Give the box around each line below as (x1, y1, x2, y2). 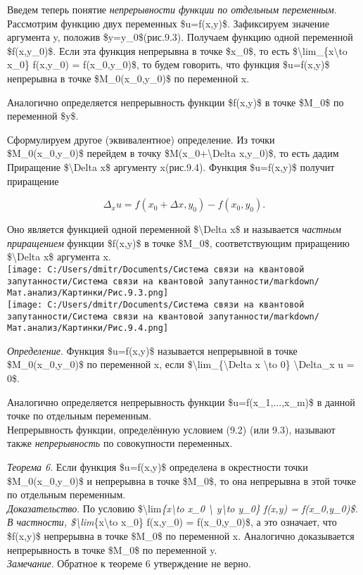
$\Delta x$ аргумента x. (7, 249, 111, 264)
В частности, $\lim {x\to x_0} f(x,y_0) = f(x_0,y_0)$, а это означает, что (7, 514, 337, 529)
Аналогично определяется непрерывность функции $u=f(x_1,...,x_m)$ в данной (7, 394, 355, 409)
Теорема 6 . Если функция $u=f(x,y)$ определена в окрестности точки (7, 460, 308, 474)
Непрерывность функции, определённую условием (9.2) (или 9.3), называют (7, 422, 336, 436)
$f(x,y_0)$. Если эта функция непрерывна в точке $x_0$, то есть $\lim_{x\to (7, 43, 348, 58)
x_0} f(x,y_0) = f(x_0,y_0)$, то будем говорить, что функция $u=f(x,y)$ (7, 57, 330, 72)
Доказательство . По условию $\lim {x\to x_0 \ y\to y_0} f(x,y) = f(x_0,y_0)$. (7, 500, 358, 515)
